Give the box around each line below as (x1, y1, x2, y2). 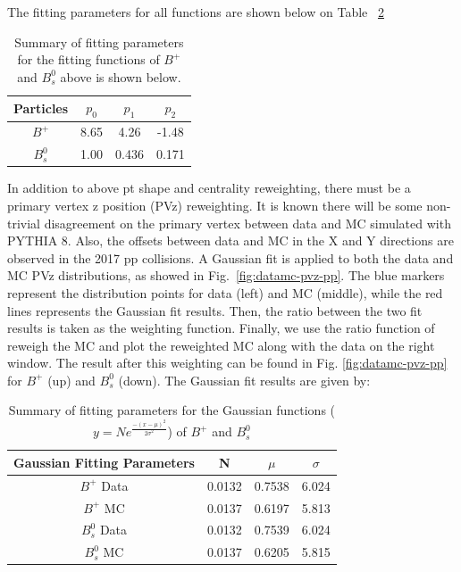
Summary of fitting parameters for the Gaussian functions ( (8, 401, 336, 419)
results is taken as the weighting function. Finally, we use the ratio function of (7, 319, 435, 337)
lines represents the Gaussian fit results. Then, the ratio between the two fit (7, 301, 423, 319)
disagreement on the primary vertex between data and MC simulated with (44, 213, 451, 232)
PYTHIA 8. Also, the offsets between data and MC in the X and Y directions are (7, 231, 454, 250)
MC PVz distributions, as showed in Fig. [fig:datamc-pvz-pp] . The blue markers (7, 266, 445, 285)
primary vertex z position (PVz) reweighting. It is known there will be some (7, 195, 423, 214)
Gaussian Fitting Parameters (13, 452, 195, 471)
